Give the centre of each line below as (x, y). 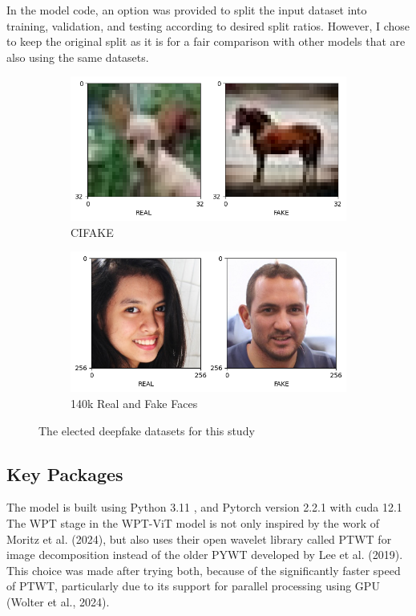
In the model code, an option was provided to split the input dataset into (187, 10)
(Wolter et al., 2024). (58, 601)
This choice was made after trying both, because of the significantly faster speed (204, 570)
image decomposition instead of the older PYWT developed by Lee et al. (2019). (205, 555)
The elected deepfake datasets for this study (147, 430)
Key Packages (65, 473)
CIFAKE (92, 232)
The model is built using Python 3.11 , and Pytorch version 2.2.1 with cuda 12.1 (204, 507)
